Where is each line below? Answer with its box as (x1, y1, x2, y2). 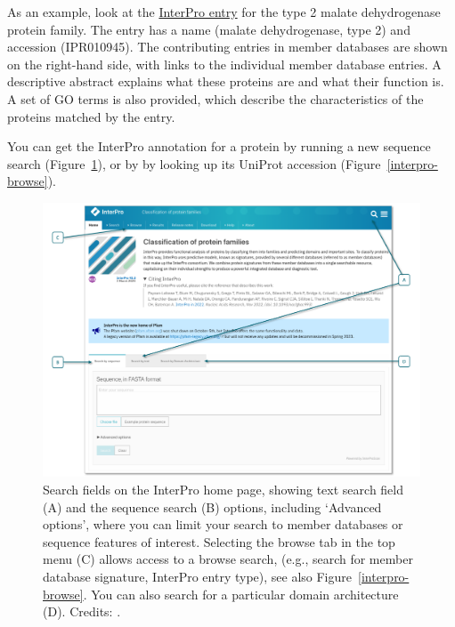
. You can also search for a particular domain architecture (83, 584, 399, 603)
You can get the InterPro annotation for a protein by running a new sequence (7, 137, 431, 156)
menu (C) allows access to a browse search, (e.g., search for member (43, 550, 413, 568)
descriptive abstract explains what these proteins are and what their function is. (7, 72, 444, 91)
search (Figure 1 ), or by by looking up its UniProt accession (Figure (7, 154, 381, 173)
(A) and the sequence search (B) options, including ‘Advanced (43, 497, 382, 516)
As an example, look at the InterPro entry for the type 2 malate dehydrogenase (7, 3, 441, 20)
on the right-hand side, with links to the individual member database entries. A (7, 54, 442, 73)
